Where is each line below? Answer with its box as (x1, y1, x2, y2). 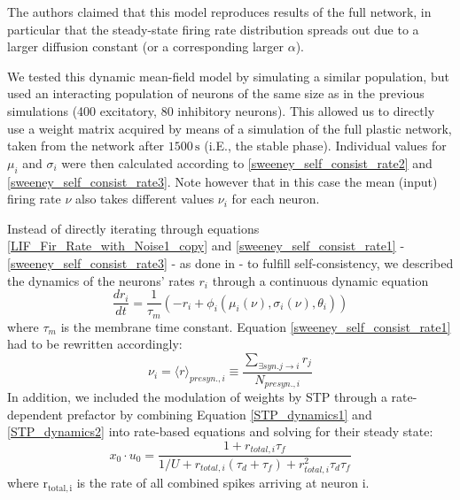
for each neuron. (231, 189, 320, 208)
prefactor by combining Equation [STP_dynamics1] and (66, 404, 372, 423)
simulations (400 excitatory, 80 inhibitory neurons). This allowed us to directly (7, 101, 435, 119)
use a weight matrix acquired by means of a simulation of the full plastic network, (7, 119, 452, 137)
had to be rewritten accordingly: (7, 335, 183, 353)
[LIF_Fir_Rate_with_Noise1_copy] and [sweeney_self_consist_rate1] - (7, 236, 405, 255)
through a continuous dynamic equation (212, 271, 429, 289)
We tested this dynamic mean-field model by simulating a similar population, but (7, 66, 449, 85)
